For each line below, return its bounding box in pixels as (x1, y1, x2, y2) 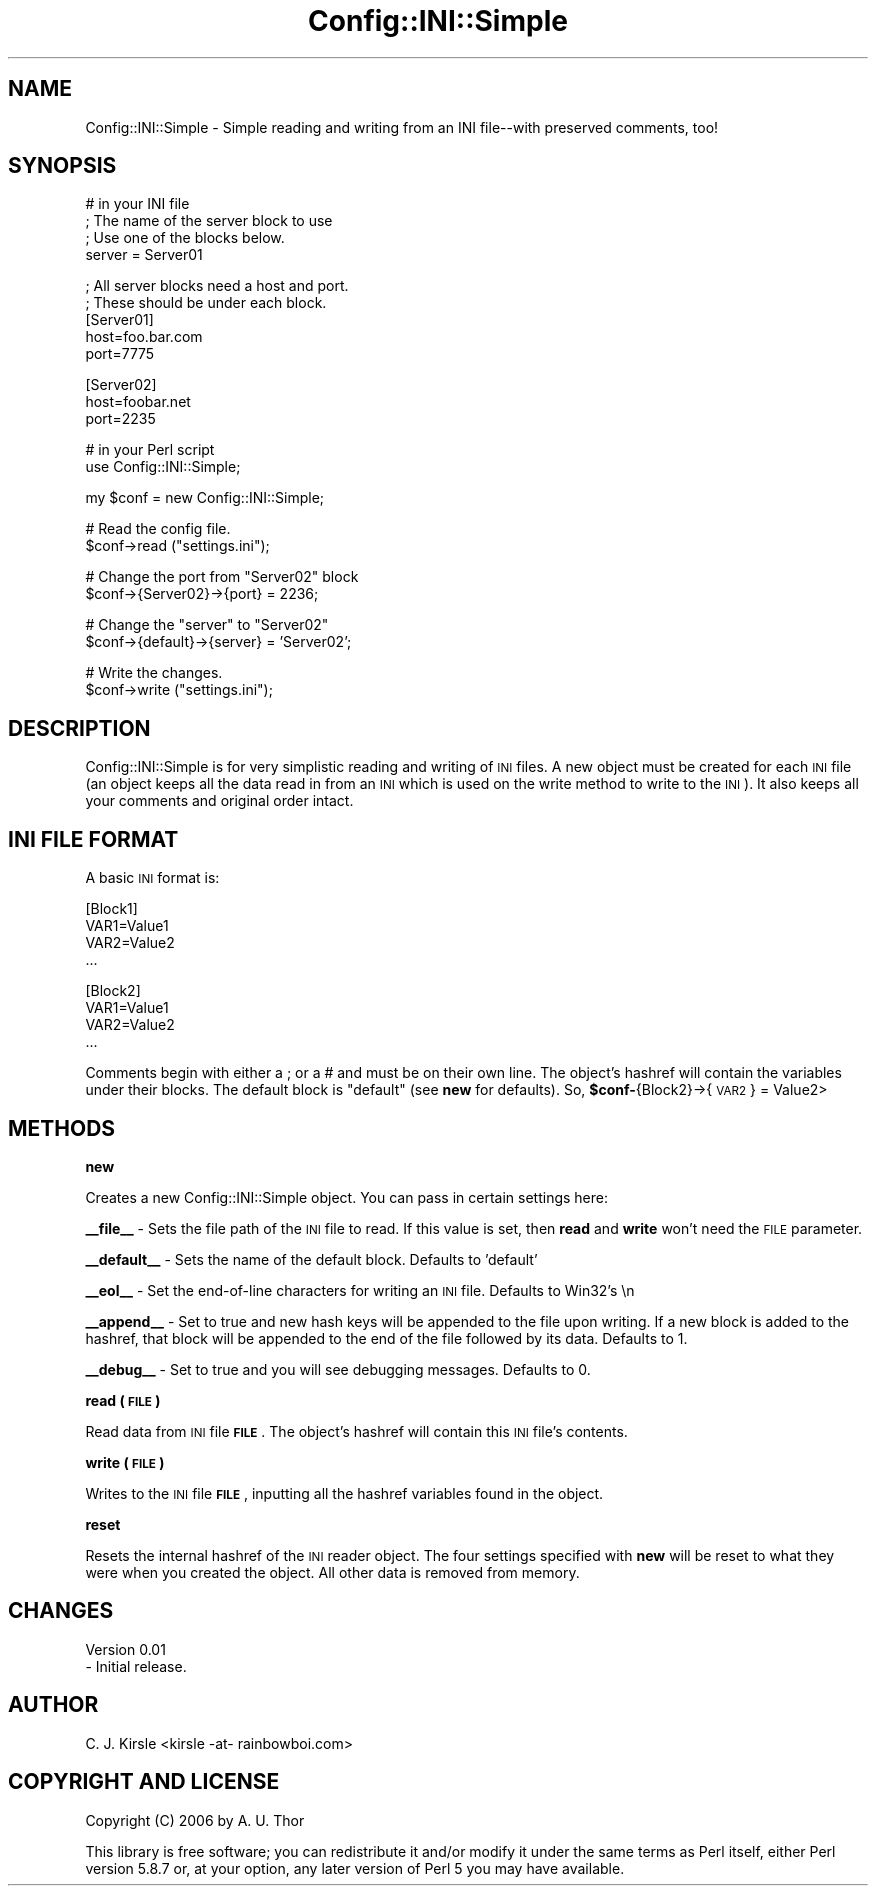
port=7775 (85, 345, 155, 363)
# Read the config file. (85, 520, 231, 538)
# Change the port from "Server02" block (85, 568, 359, 586)
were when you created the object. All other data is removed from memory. (85, 1563, 580, 1581)
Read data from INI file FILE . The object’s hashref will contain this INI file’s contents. (85, 1422, 628, 1440)
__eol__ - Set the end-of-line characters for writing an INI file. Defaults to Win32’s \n (85, 1281, 635, 1299)
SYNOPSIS (8, 153, 117, 179)
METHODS (8, 1115, 116, 1141)
